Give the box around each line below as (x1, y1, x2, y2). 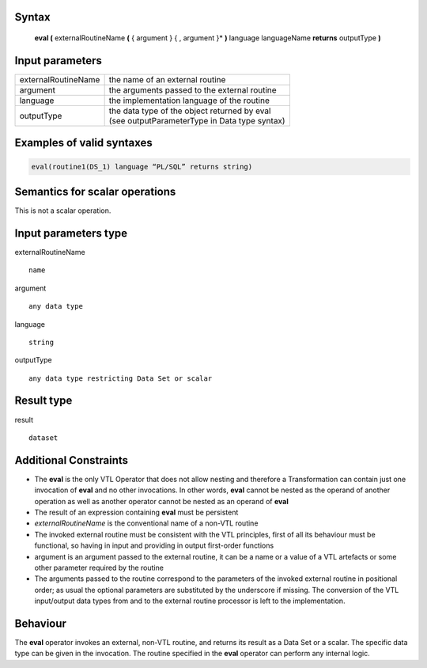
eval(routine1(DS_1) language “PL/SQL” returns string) (31, 162, 253, 171)
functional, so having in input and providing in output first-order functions (34, 541, 274, 550)
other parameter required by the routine (34, 563, 164, 572)
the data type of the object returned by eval (108, 105, 271, 116)
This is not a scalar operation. (14, 206, 111, 215)
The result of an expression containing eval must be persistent (34, 507, 239, 518)
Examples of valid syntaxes (14, 136, 153, 150)
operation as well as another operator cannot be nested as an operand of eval (34, 496, 289, 506)
